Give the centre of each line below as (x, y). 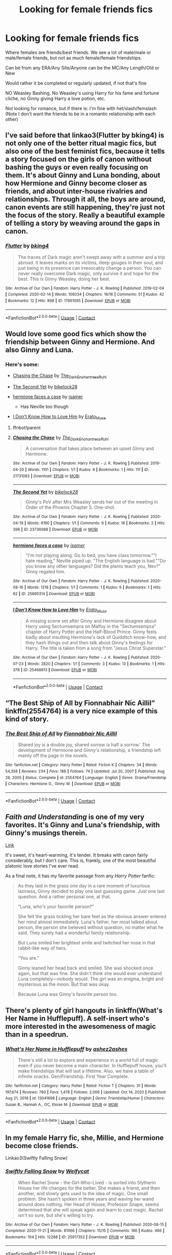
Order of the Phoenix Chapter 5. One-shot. (70, 507)
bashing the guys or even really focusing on (77, 167)
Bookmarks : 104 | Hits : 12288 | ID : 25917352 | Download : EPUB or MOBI (70, 1237)
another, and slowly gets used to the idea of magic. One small (83, 1193)
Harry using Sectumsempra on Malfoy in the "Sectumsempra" (91, 626)
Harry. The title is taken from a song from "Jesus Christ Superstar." (96, 648)
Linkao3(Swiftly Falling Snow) (37, 1158)
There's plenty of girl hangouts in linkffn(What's (84, 1010)
